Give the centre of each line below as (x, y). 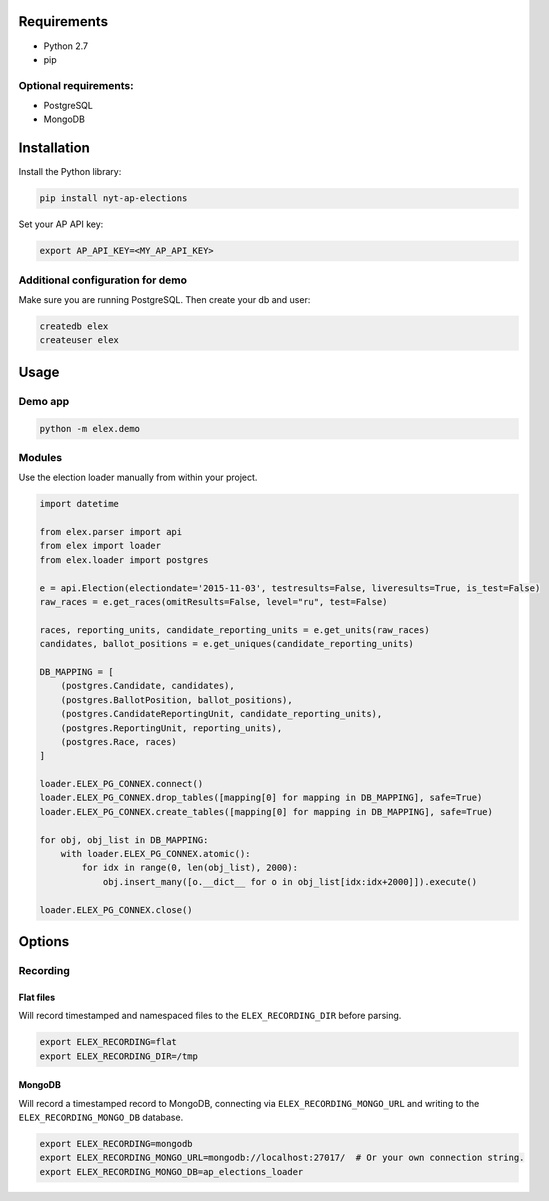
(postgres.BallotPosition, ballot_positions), (177, 699)
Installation (54, 148)
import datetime (79, 504)
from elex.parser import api (111, 532)
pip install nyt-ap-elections (113, 198)
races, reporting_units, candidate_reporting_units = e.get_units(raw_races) (234, 629)
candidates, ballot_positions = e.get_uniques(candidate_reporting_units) (227, 644)
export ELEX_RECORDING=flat (108, 1042)
